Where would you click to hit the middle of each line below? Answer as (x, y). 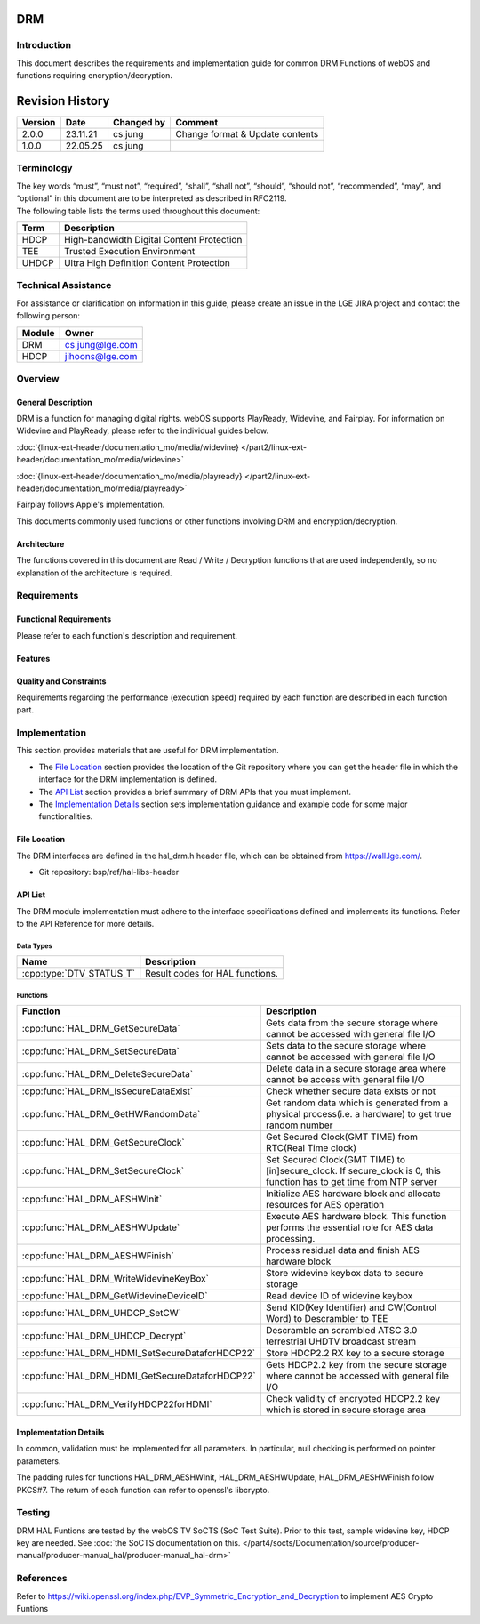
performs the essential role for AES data (349, 1227)
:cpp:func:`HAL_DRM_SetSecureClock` (103, 1171)
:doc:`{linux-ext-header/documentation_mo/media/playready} (130, 476)
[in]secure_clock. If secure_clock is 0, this (353, 1171)
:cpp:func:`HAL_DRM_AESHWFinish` (98, 1256)
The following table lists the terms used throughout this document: (138, 211)
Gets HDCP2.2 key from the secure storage (356, 1365)
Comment (196, 123)
